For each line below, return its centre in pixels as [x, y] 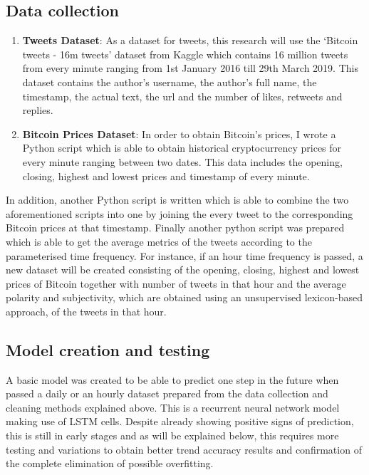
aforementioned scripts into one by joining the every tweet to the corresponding [180, 213]
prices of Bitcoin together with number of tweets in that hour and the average [176, 283]
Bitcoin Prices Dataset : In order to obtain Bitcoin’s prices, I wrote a [179, 134]
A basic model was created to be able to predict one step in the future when [172, 379]
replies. [38, 110]
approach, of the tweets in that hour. [86, 311]
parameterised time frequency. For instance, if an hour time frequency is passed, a [184, 255]
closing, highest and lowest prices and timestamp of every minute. [166, 176]
